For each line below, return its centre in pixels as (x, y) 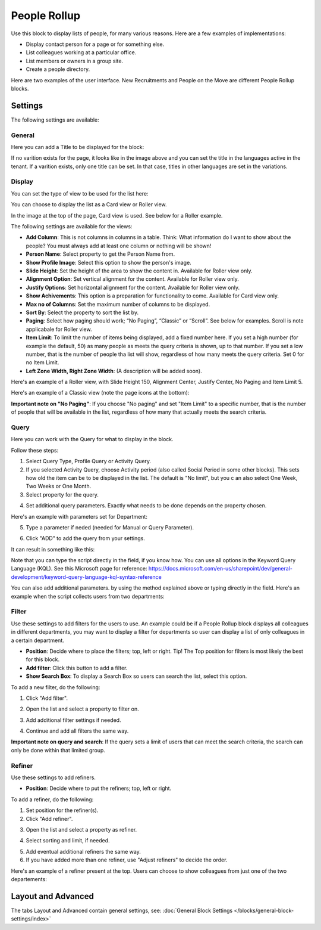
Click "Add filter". (47, 698)
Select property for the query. (62, 494)
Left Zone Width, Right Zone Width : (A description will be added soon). (114, 371)
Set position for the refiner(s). (62, 810)
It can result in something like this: (53, 549)
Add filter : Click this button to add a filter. (77, 668)
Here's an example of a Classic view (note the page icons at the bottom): (100, 393)
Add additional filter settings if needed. (73, 720)
